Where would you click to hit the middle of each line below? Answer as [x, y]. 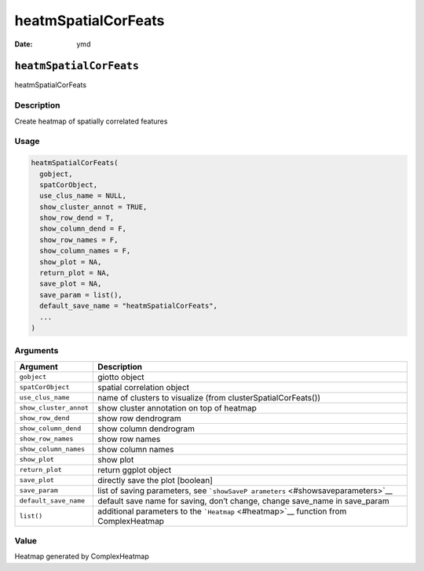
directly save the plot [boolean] [155, 480]
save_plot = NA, [71, 284]
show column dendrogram [146, 429]
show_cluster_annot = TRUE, [93, 207]
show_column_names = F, [85, 251]
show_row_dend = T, [77, 218]
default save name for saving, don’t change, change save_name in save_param [243, 501]
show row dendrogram [140, 418]
